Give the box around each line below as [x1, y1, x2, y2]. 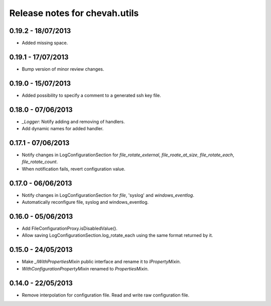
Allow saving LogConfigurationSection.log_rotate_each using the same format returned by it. [22, 232, 213, 238]
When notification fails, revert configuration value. [22, 166, 125, 172]
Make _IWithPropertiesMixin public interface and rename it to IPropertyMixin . [22, 258, 181, 265]
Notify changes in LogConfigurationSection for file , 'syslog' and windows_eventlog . [22, 192, 194, 198]
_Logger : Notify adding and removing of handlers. [22, 118, 125, 125]
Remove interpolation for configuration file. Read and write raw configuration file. [22, 292, 190, 298]
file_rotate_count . [22, 159, 58, 165]
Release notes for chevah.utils [9, 8, 139, 19]
